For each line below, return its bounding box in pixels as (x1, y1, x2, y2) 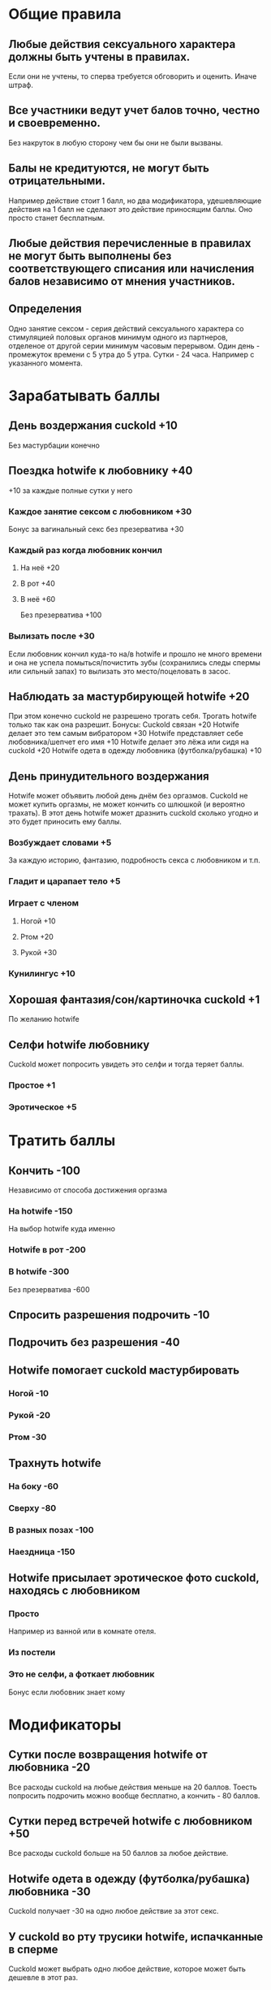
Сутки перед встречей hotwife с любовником (8, 1814, 253, 1828)
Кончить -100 (8, 1163, 81, 1178)
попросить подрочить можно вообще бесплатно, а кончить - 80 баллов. (8, 1790, 260, 1800)
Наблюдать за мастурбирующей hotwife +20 (8, 690, 250, 703)
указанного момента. (8, 358, 83, 368)
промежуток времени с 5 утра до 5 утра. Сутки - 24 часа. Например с (8, 349, 255, 359)
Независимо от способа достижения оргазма (8, 1185, 168, 1195)
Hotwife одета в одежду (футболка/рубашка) (8, 1871, 250, 1885)
